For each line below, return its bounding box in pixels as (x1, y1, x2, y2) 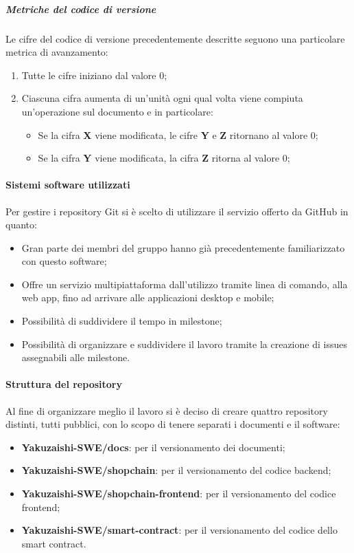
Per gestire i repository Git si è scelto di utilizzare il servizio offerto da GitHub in (5, 204, 349, 218)
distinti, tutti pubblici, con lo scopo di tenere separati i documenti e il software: (5, 417, 340, 431)
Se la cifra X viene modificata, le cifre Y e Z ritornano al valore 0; (38, 127, 318, 142)
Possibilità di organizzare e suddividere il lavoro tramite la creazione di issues (21, 336, 347, 351)
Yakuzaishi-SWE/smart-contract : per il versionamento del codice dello (21, 523, 338, 537)
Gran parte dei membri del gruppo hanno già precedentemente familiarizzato (21, 240, 345, 254)
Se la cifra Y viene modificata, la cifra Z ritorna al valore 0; (38, 151, 290, 165)
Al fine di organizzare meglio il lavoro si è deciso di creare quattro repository (5, 403, 328, 418)
